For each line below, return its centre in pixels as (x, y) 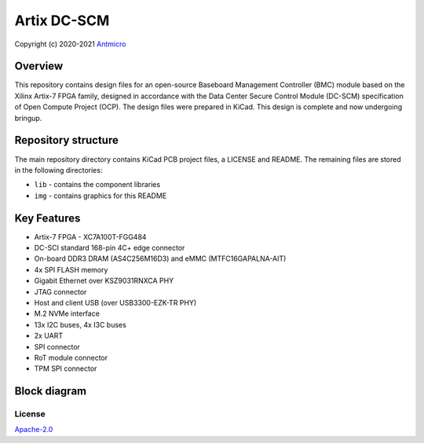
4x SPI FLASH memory (71, 269)
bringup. (28, 118)
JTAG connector (60, 291)
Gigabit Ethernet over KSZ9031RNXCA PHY (104, 281)
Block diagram (50, 392)
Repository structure (67, 140)
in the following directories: (58, 170)
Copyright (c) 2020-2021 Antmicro (70, 44)
